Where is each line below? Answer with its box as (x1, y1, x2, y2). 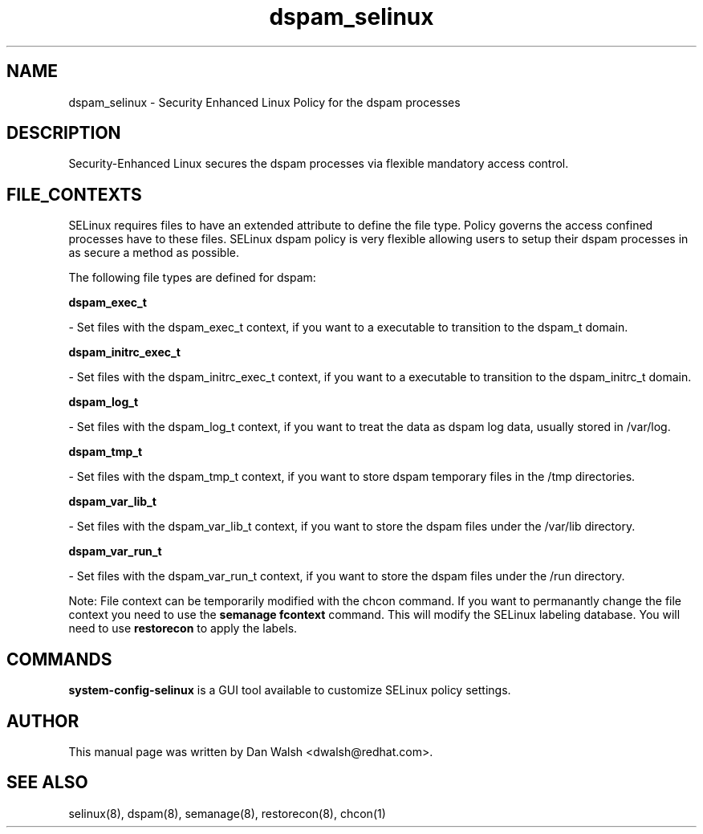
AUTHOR (6, 710, 79, 731)
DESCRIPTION (6, 123, 121, 144)
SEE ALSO (6, 772, 88, 793)
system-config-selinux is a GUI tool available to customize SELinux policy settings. (68, 683, 511, 698)
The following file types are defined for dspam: (68, 271, 316, 285)
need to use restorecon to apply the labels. (68, 621, 298, 636)
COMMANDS (6, 649, 112, 669)
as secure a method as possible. (68, 246, 240, 260)
